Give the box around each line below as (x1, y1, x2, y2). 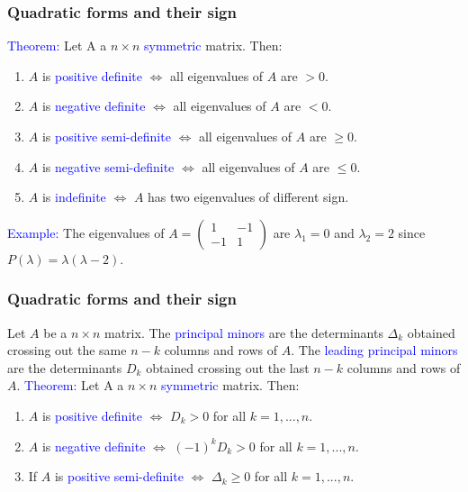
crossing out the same (7, 341, 127, 360)
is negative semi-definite (41, 157, 175, 176)
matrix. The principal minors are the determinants (104, 323, 383, 342)
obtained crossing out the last (146, 358, 310, 377)
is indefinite (41, 187, 106, 206)
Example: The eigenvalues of (7, 223, 165, 241)
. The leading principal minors (291, 341, 458, 360)
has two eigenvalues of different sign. (148, 187, 349, 206)
